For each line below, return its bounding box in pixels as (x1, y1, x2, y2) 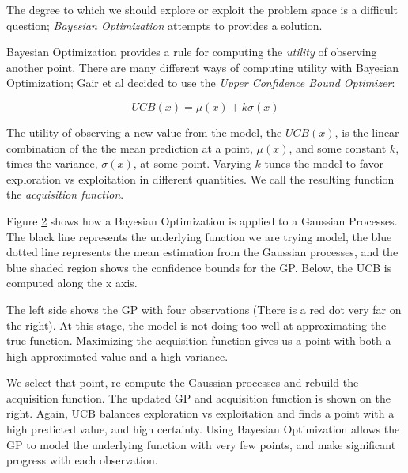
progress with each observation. (6, 452, 158, 468)
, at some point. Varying (133, 155, 251, 172)
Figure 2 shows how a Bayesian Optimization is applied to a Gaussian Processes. (6, 212, 398, 229)
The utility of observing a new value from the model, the (6, 123, 282, 140)
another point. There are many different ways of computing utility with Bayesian (6, 59, 399, 75)
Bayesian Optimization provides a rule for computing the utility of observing (6, 44, 377, 60)
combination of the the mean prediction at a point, (6, 139, 253, 156)
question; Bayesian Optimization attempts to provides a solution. (6, 17, 323, 33)
